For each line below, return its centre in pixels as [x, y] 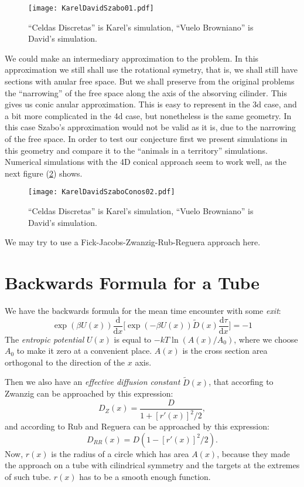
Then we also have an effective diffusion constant [93, 382]
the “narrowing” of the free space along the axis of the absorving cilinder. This [146, 92]
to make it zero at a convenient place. [84, 351]
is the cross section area [225, 351]
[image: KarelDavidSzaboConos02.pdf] [102, 192]
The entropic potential [45, 339]
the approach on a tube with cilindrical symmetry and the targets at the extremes [152, 465]
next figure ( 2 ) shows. [44, 173]
